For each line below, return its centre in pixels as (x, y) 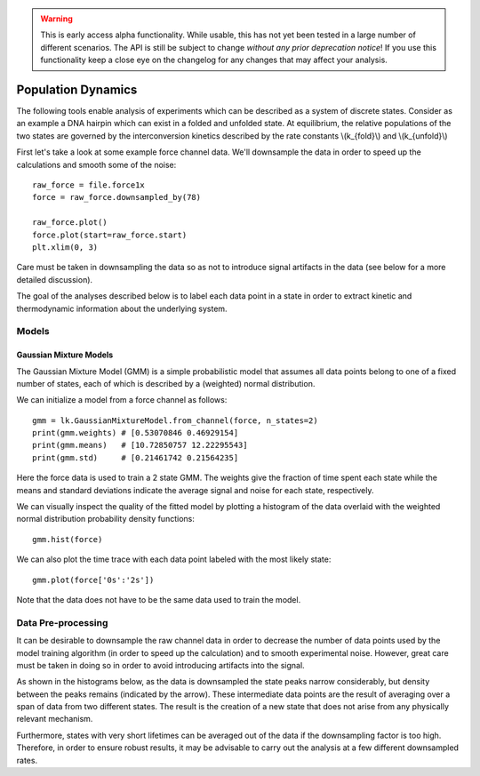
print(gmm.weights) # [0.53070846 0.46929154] (136, 433)
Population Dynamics (77, 89)
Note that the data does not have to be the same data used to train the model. (159, 599)
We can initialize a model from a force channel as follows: (122, 400)
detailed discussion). (55, 279)
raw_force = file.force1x (89, 185)
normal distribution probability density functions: (105, 519)
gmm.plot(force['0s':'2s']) (93, 580)
